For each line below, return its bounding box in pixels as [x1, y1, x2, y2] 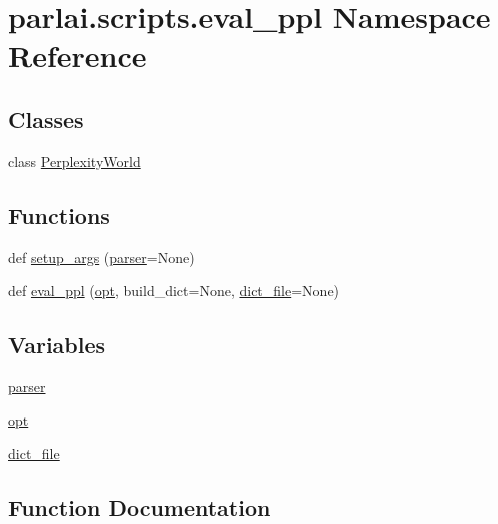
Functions [8, 199, 110, 230]
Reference [8, 35, 147, 76]
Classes [8, 103, 84, 134]
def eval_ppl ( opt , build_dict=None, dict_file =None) [8, 280, 340, 301]
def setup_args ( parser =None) [8, 246, 195, 267]
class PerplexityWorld [8, 150, 141, 171]
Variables [8, 329, 106, 360]
